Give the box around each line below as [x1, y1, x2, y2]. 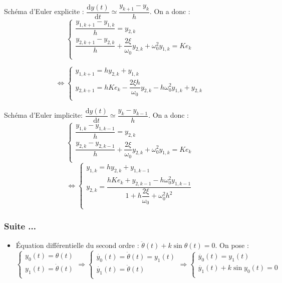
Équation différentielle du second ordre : [16, 239, 139, 250]
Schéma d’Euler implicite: [4, 110, 83, 120]
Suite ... [4, 220, 36, 232]
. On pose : [215, 239, 249, 250]
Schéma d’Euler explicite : [4, 6, 84, 17]
